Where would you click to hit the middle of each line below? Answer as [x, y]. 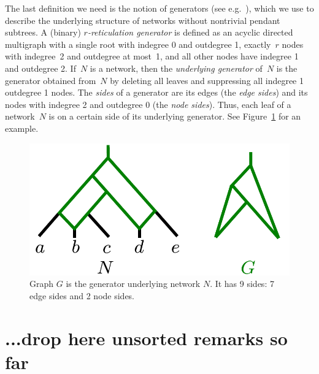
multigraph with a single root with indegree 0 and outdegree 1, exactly [138, 44]
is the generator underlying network [133, 284]
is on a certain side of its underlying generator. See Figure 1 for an [175, 116]
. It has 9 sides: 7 [242, 284]
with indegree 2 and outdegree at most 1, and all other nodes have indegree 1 [152, 56]
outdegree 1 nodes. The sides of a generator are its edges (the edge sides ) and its [156, 92]
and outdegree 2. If [40, 68]
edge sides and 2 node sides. [82, 295]
